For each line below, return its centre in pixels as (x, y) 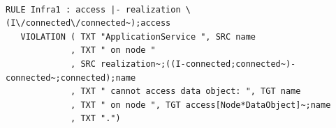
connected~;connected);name (71, 78)
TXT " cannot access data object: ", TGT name (191, 91)
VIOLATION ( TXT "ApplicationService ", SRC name (138, 37)
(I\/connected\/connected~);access (88, 23)
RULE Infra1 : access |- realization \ (98, 9)
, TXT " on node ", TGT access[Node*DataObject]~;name (201, 105)
